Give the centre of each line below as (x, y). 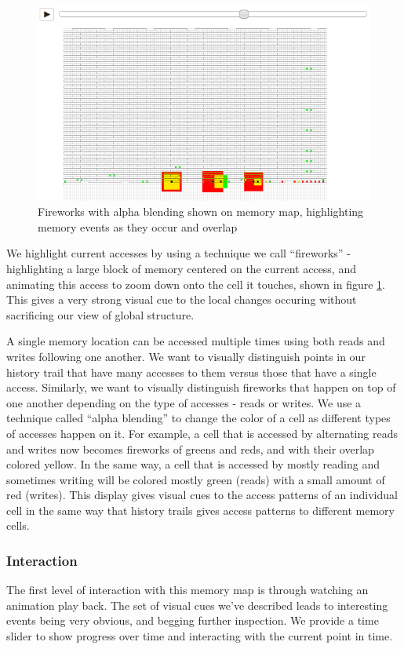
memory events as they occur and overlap (138, 226)
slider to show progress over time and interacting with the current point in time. (200, 636)
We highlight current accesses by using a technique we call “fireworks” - (178, 253)
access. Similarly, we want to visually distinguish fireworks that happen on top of (201, 387)
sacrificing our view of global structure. (100, 314)
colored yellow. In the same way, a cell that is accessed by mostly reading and (193, 464)
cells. (18, 525)
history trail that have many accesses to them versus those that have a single (191, 372)
